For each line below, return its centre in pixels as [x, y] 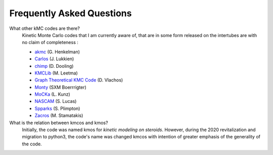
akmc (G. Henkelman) [57, 52]
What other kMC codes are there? [45, 28]
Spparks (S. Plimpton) [57, 108]
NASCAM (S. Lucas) [56, 101]
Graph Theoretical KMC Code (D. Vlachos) [79, 80]
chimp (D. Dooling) [54, 66]
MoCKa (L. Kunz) [52, 94]
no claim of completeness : [50, 43]
